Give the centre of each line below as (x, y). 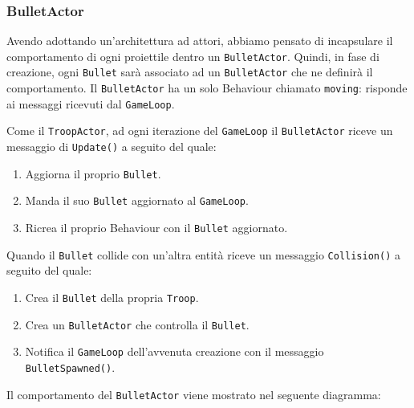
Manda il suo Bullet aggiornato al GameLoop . (137, 200)
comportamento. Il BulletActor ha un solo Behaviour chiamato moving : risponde (207, 88)
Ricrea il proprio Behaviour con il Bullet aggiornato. (156, 228)
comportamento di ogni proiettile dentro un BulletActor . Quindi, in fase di (193, 56)
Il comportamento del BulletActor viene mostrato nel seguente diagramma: (194, 394)
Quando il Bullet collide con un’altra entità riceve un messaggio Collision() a (203, 254)
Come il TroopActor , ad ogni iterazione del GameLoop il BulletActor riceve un (200, 131)
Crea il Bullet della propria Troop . (112, 297)
